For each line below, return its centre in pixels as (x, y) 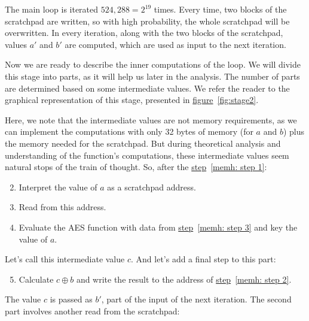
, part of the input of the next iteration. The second (196, 299)
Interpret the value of (58, 187)
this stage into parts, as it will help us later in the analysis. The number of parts (152, 76)
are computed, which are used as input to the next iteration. (175, 44)
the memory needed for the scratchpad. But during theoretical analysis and (143, 143)
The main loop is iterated (52, 9)
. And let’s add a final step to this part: (203, 259)
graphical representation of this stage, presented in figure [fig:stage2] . (132, 100)
